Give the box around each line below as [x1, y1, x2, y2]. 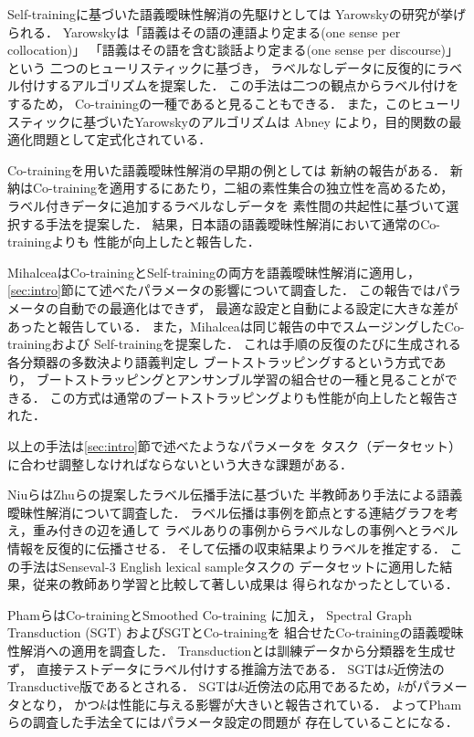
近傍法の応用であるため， [244, 677, 397, 696]
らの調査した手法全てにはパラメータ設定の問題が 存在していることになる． [7, 712, 458, 732]
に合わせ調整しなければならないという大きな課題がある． [7, 454, 353, 473]
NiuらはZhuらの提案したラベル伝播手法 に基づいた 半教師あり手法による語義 [7, 485, 463, 504]
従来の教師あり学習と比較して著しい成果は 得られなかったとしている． [32, 574, 458, 594]
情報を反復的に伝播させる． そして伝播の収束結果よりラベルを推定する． [7, 539, 446, 558]
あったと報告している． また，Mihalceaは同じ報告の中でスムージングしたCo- [7, 316, 465, 335]
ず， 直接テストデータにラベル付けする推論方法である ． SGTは [7, 658, 387, 678]
